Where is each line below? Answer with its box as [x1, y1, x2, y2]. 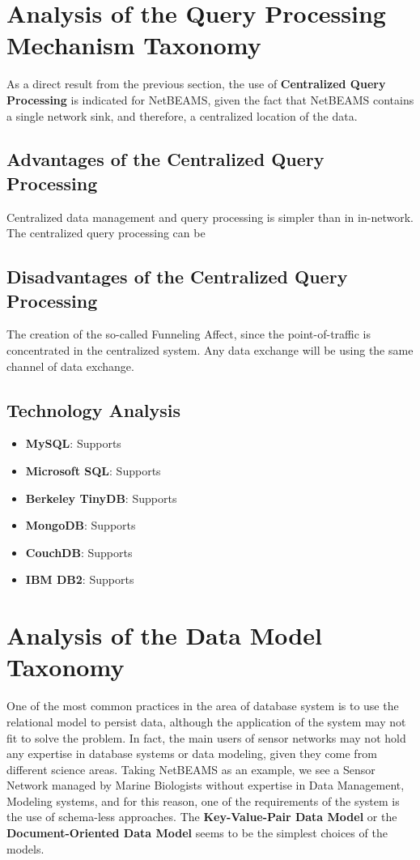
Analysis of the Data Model [6, 619, 322, 652]
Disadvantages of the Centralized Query [6, 264, 348, 289]
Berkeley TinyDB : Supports [25, 489, 177, 506]
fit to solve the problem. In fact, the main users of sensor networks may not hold [6, 729, 406, 746]
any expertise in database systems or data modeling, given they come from [6, 745, 377, 762]
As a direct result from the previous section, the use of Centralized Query [6, 75, 386, 92]
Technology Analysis [6, 397, 181, 422]
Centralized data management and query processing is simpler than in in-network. [6, 208, 414, 225]
